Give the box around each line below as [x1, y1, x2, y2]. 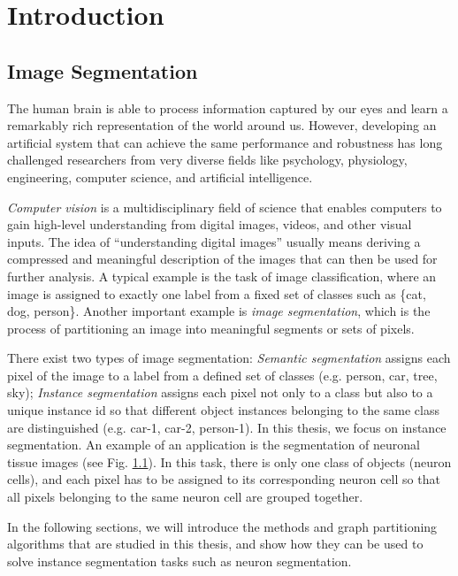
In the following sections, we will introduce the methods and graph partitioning [7, 517, 438, 535]
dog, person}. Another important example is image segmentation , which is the [7, 302, 431, 320]
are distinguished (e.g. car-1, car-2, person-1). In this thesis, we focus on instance [7, 418, 447, 436]
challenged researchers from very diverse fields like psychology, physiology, [7, 150, 408, 169]
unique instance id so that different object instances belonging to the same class [7, 401, 439, 419]
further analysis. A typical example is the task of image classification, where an [7, 266, 437, 285]
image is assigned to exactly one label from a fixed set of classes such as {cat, [7, 284, 426, 303]
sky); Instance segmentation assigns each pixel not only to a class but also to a [7, 383, 433, 402]
